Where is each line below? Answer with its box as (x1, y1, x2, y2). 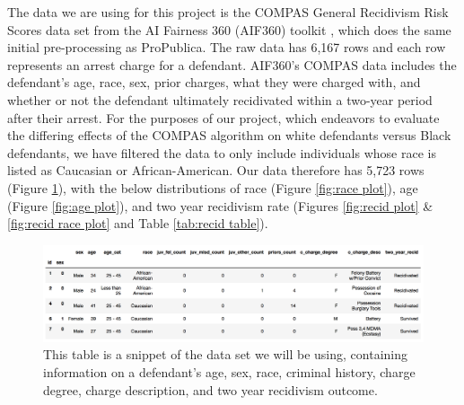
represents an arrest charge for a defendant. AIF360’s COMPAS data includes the (7, 55, 457, 74)
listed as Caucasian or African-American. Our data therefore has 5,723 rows (7, 161, 425, 180)
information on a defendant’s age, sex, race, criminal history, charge (43, 362, 416, 381)
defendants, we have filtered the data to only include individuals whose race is (7, 143, 436, 162)
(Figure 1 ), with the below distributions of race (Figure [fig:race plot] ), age (7, 178, 418, 197)
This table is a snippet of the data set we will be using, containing (43, 345, 407, 364)
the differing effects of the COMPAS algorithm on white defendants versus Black (7, 126, 451, 145)
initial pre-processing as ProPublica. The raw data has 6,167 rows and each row (7, 38, 446, 57)
